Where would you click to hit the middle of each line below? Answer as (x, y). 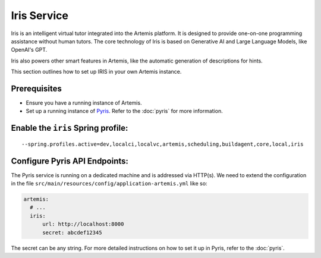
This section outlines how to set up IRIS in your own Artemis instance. (96, 72)
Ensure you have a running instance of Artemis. (84, 103)
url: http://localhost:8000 (83, 224)
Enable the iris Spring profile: (70, 128)
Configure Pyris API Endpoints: (70, 161)
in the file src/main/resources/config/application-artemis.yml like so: (109, 184)
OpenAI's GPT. (29, 50)
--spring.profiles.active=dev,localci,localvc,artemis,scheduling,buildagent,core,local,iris (163, 144)
